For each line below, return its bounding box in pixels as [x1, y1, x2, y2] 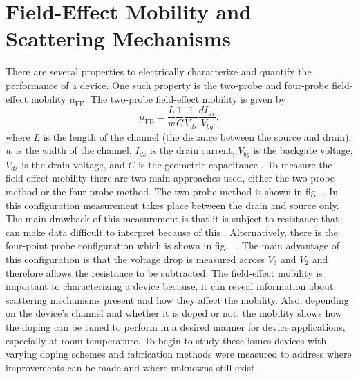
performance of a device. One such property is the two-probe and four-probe [6, 77, 329, 92]
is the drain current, [149, 143, 235, 157]
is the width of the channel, [15, 143, 132, 157]
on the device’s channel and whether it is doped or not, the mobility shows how [6, 306, 342, 320]
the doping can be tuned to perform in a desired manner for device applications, [6, 319, 346, 333]
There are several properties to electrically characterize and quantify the [6, 64, 312, 79]
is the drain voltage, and [21, 157, 125, 171]
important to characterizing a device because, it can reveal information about [6, 279, 334, 293]
